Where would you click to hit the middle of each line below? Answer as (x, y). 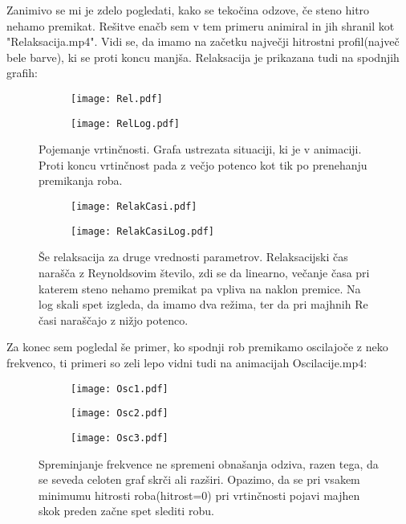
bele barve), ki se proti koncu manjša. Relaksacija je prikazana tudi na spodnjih (203, 57)
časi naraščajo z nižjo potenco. (114, 319)
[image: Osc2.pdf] (120, 413)
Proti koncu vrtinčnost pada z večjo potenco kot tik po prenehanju (203, 164)
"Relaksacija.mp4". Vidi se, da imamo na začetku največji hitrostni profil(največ (203, 41)
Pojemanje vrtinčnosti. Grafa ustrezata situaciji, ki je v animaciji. (200, 149)
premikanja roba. (81, 180)
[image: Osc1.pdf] (120, 389)
